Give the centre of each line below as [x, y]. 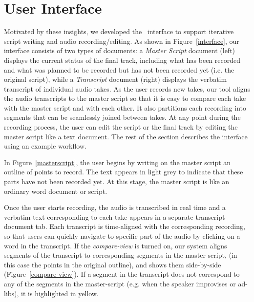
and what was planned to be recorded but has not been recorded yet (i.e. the [119, 69]
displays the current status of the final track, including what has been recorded [122, 60]
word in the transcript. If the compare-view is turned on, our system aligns [116, 245]
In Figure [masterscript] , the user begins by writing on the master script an [117, 162]
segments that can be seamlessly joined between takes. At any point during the [122, 117]
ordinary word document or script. [56, 191]
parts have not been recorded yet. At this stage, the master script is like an [117, 181]
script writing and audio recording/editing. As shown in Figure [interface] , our [122, 41]
